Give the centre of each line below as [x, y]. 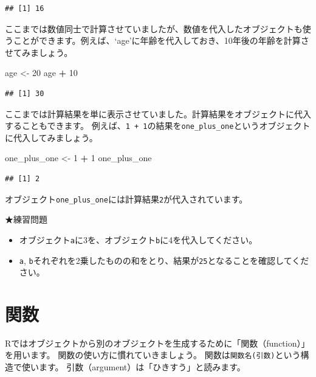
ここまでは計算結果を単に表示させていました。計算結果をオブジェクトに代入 [158, 113]
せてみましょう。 [39, 52]
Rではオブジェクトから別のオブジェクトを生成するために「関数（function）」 [157, 343]
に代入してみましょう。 [51, 137]
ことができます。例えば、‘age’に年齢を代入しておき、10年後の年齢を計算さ [161, 40]
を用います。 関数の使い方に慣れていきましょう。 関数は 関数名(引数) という [153, 355]
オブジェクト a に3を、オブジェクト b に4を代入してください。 [138, 239]
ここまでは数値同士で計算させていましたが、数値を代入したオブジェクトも [154, 28]
